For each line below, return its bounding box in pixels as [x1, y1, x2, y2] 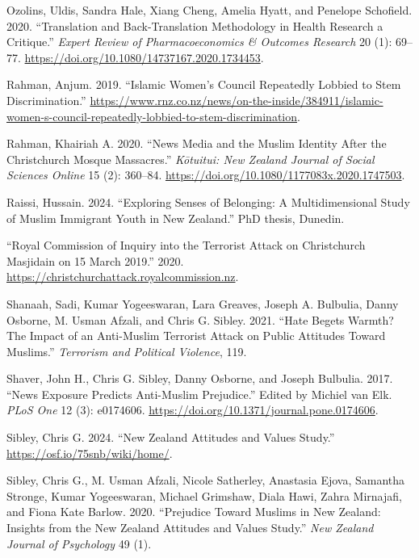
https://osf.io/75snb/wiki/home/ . [6, 444, 173, 461]
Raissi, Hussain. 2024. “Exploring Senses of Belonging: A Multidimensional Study [6, 193, 410, 210]
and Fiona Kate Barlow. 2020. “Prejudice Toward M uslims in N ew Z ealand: [6, 503, 381, 520]
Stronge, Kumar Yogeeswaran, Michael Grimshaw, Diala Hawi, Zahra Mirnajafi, [6, 487, 402, 504]
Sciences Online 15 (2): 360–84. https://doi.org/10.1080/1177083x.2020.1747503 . [6, 166, 405, 183]
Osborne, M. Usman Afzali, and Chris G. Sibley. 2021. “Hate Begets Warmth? [6, 311, 394, 328]
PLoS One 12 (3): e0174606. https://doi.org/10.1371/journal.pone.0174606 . [6, 401, 379, 418]
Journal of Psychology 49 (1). [6, 535, 152, 552]
